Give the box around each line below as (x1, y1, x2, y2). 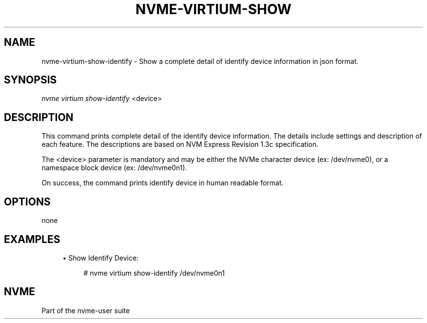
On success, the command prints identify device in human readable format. (41, 179, 284, 187)
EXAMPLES (4, 233, 60, 245)
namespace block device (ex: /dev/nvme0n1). (41, 163, 187, 172)
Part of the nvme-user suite (41, 306, 130, 315)
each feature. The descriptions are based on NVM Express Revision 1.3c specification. (41, 140, 319, 149)
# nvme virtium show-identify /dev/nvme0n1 (83, 268, 225, 277)
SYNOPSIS (4, 74, 57, 86)
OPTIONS (4, 195, 51, 208)
